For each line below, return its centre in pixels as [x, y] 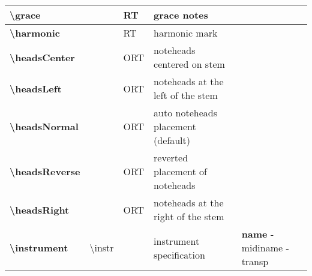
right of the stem [189, 216]
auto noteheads [185, 112]
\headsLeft [36, 88]
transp [255, 261]
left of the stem [186, 95]
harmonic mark [186, 33]
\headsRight [40, 209]
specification [179, 254]
